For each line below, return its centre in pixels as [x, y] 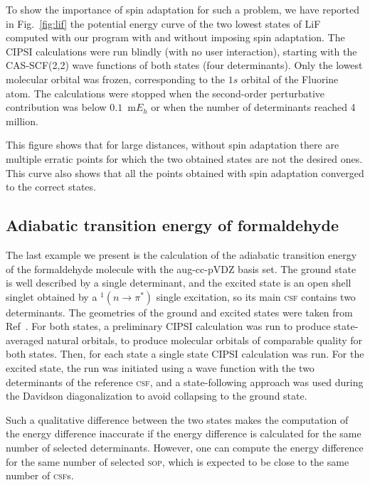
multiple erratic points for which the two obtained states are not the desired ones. [184, 158]
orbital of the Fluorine [290, 79]
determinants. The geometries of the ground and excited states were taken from [179, 312]
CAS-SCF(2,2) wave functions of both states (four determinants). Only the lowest [184, 65]
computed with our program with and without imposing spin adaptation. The [175, 37]
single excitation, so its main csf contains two [256, 296]
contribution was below [56, 107]
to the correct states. [51, 187]
